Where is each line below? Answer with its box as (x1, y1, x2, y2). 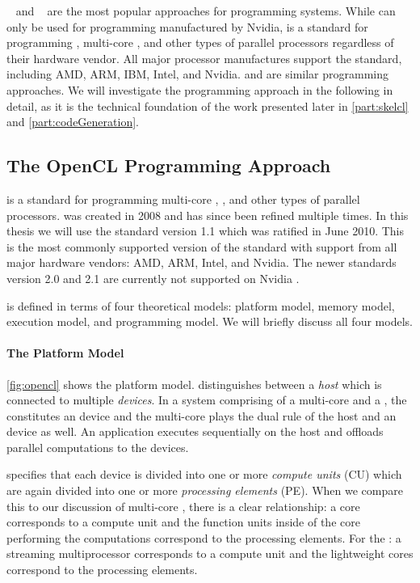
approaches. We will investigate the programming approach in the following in (6, 81, 393, 98)
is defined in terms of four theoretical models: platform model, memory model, (6, 297, 395, 314)
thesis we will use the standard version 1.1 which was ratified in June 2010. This (6, 222, 404, 239)
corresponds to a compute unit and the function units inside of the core (6, 513, 360, 530)
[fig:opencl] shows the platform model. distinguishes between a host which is (6, 375, 382, 392)
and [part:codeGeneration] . (6, 113, 139, 130)
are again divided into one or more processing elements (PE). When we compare (6, 482, 403, 499)
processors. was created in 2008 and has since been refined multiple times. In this (6, 206, 409, 223)
